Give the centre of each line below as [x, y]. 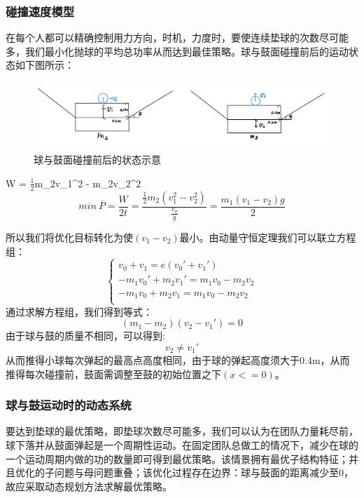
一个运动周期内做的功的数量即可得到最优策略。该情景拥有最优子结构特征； [177, 458]
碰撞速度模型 [40, 11]
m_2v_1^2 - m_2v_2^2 [88, 183]
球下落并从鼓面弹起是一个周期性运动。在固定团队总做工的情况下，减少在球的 [182, 444]
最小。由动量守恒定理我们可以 [248, 237]
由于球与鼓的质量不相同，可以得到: [85, 336]
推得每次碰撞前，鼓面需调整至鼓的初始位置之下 [113, 373]
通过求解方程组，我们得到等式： [79, 311]
